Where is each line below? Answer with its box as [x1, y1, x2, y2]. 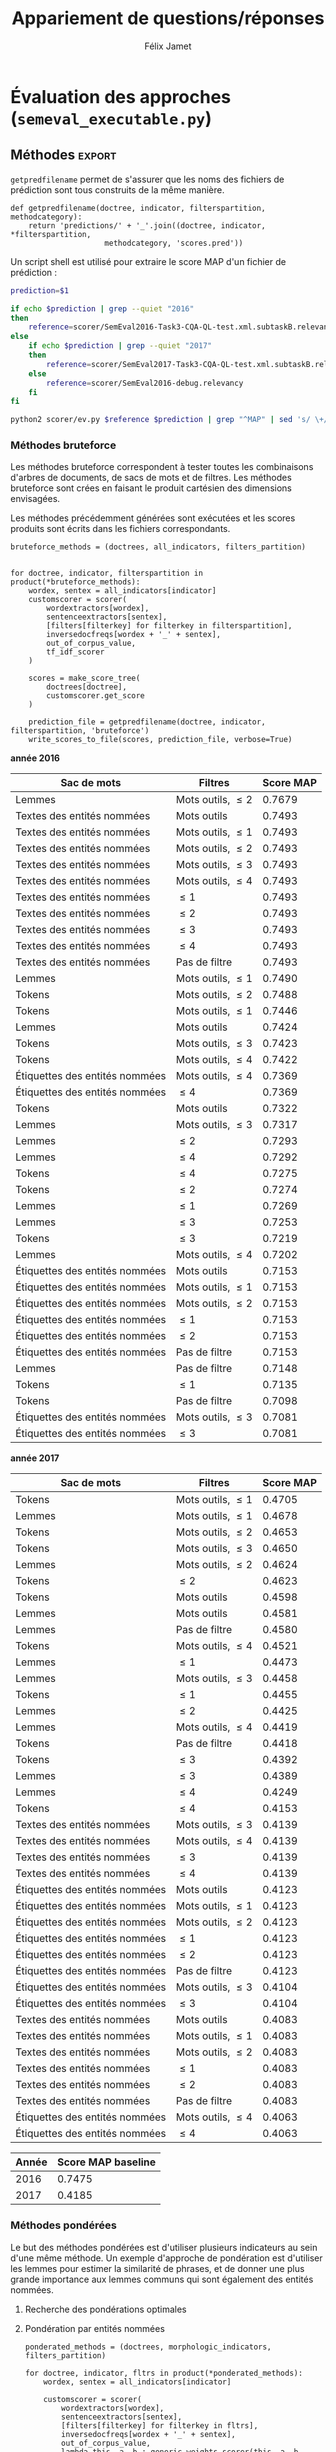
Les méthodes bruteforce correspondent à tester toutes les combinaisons [10, 461, 314, 473]
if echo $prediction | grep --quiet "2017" [28, 341, 213, 351]
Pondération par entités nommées [24, 2322, 165, 2334]
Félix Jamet [144, 40, 192, 52]
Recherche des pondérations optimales [24, 2303, 187, 2315]
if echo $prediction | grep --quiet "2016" [10, 303, 195, 314]
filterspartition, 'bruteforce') [10, 726, 150, 736]
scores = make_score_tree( [28, 673, 141, 684]
